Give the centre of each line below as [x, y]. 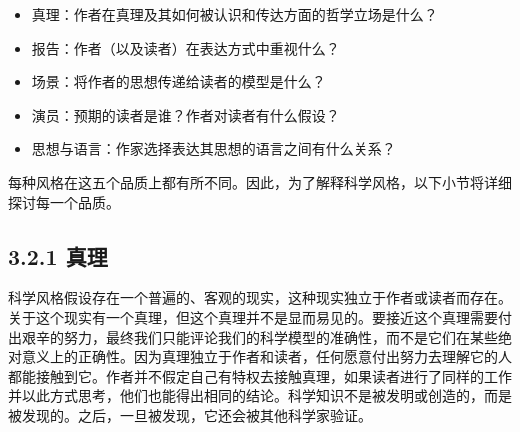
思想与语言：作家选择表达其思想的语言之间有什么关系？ [213, 148]
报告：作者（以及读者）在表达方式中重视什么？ [185, 47]
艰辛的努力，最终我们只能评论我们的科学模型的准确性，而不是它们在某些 [259, 336]
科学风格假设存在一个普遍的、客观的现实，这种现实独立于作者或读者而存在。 [260, 297]
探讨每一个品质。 [64, 201]
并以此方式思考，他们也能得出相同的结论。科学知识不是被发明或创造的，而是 [260, 395]
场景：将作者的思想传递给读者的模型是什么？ [178, 81]
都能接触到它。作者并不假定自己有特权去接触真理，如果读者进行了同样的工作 [260, 375]
